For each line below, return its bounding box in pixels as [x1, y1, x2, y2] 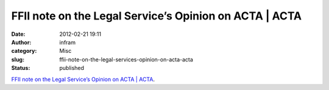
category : [11, 47, 37, 55]
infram [59, 38, 76, 46]
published [59, 64, 85, 72]
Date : [11, 30, 26, 38]
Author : [11, 38, 32, 46]
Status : [11, 64, 30, 72]
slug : [11, 55, 24, 63]
